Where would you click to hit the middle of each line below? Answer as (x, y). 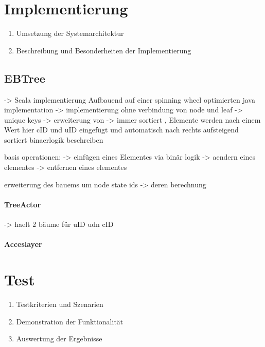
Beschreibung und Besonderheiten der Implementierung (104, 50)
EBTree (25, 78)
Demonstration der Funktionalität (70, 321)
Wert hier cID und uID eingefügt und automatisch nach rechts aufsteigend (121, 130)
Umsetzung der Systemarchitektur (70, 33)
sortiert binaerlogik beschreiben (54, 139)
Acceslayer (23, 244)
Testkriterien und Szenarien (60, 304)
